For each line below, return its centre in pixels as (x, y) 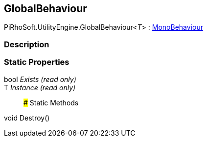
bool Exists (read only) (40, 79)
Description (27, 44)
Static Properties (37, 62)
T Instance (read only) (40, 87)
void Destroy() (27, 118)
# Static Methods (51, 102)
